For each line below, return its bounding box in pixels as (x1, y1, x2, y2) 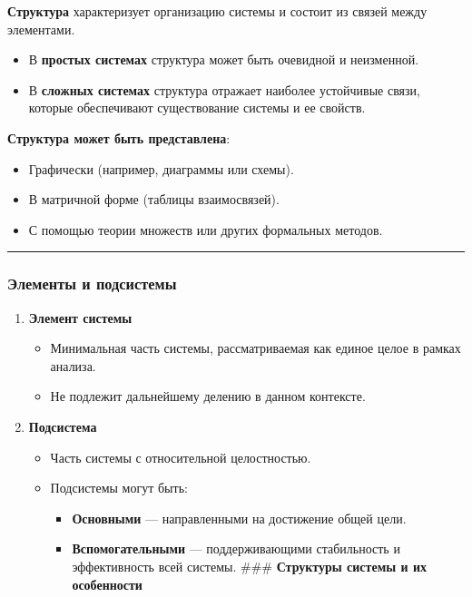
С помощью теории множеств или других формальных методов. (28, 220, 383, 239)
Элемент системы (28, 308, 133, 327)
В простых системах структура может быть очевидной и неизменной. (28, 50, 419, 69)
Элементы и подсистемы (7, 272, 177, 295)
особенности (72, 574, 143, 593)
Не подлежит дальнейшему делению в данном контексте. (50, 387, 366, 406)
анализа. (50, 356, 96, 375)
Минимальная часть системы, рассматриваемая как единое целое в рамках (50, 338, 461, 357)
